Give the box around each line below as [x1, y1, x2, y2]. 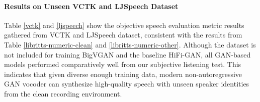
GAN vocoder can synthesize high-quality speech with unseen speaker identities [4, 78, 249, 89]
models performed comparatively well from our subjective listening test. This [4, 59, 241, 69]
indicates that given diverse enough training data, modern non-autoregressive [4, 68, 242, 79]
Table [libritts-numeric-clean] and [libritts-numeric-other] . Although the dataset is [4, 39, 256, 49]
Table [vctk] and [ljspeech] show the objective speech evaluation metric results [4, 19, 244, 30]
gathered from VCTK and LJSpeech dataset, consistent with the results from [4, 29, 242, 40]
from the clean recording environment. [4, 88, 122, 98]
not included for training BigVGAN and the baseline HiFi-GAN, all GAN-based [4, 49, 251, 59]
